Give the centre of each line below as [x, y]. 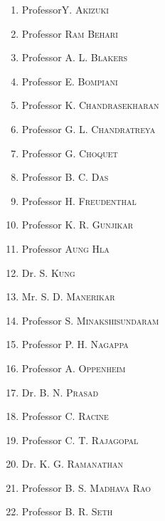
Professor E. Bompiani [70, 81]
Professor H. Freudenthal [79, 200]
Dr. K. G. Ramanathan [72, 464]
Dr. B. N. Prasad [60, 392]
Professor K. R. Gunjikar [78, 225]
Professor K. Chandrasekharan [90, 105]
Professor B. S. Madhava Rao [86, 487]
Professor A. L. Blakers [75, 57]
